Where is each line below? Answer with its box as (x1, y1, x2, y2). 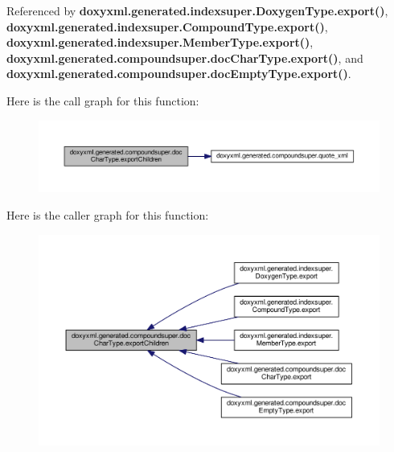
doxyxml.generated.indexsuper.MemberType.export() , (6, 34, 314, 51)
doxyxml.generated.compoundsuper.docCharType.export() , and (6, 49, 363, 66)
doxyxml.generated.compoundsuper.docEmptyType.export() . (6, 65, 351, 82)
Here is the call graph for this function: (6, 92, 199, 109)
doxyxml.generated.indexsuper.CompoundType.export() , (6, 18, 328, 35)
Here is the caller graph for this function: (6, 207, 209, 223)
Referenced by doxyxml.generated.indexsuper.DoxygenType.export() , (6, 2, 388, 18)
